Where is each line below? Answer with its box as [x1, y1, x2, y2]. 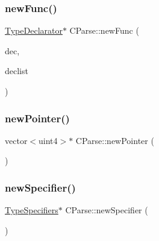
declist [5, 64, 28, 77]
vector [5, 134, 28, 146]
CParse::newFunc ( [69, 24, 139, 37]
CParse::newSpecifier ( [65, 204, 148, 216]
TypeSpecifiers [5, 204, 58, 216]
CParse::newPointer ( [75, 134, 154, 146]
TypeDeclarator [5, 24, 63, 37]
